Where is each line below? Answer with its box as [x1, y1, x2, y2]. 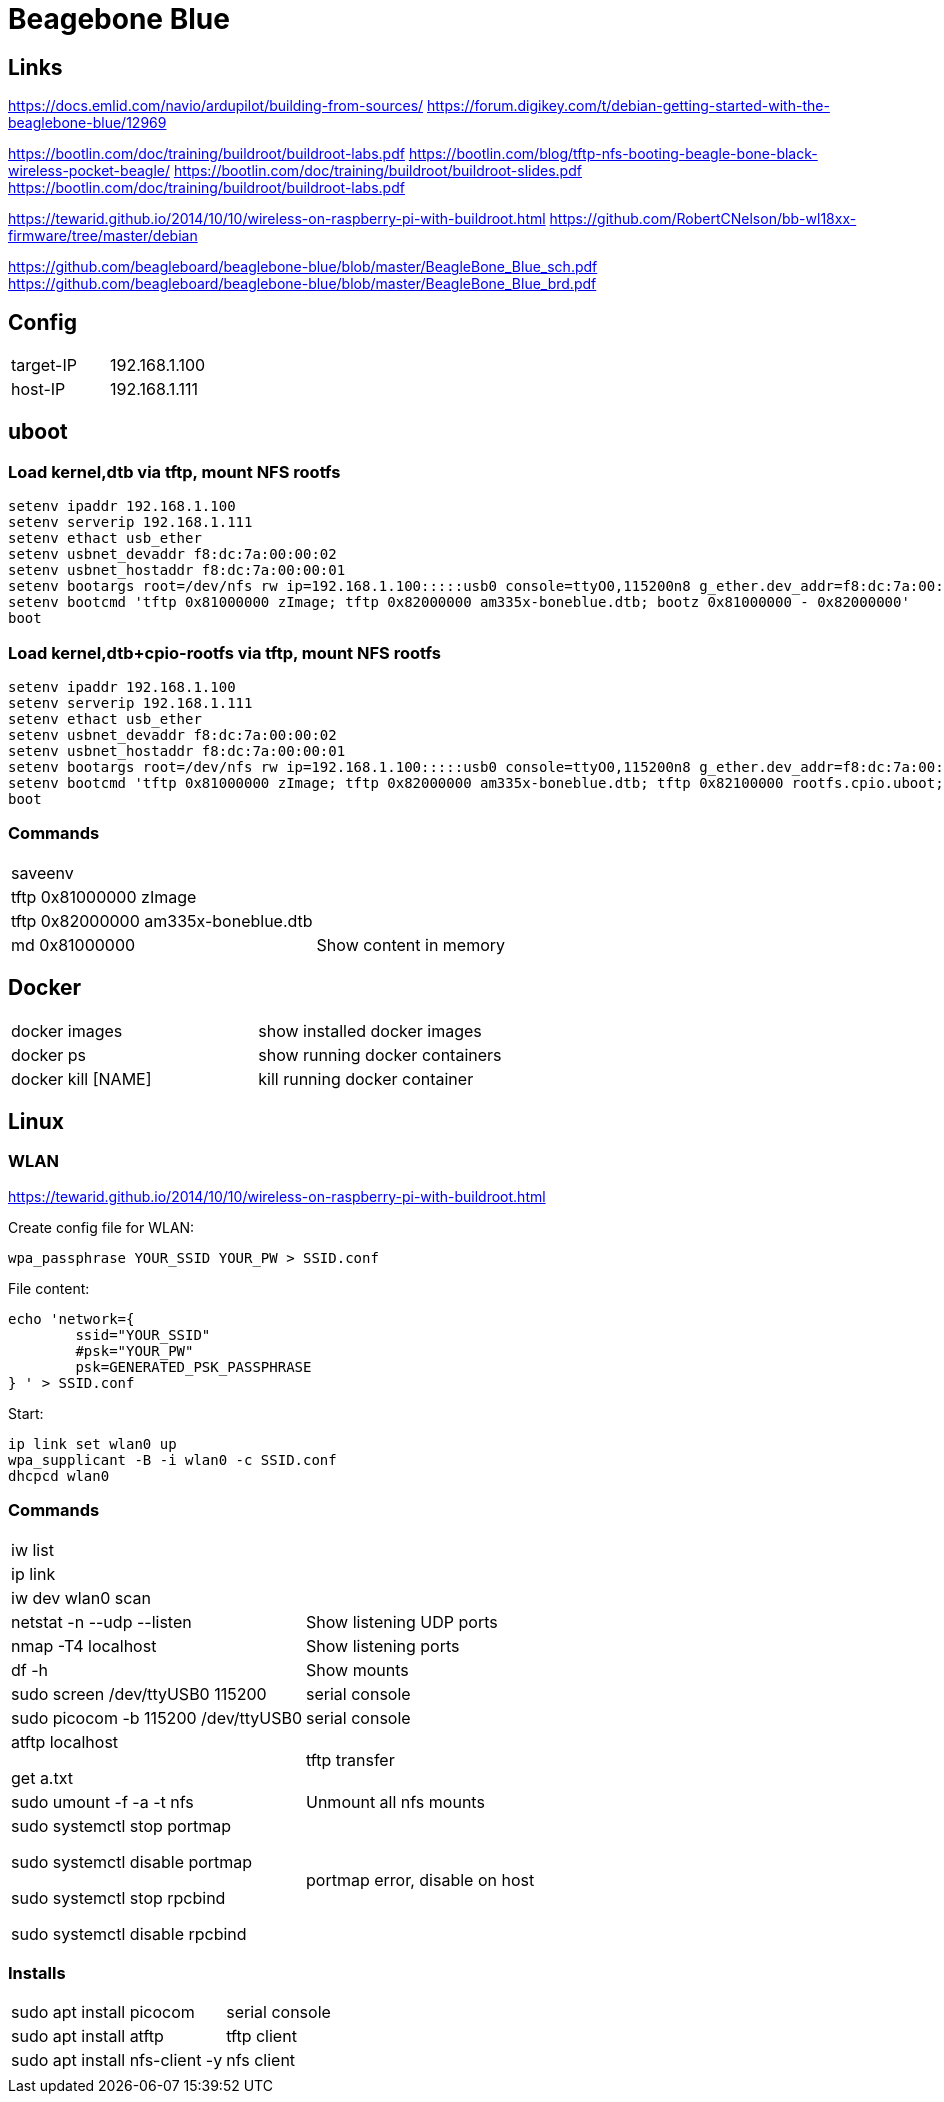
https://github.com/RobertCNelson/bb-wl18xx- [549, 210, 857, 228]
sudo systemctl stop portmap [11, 1815, 231, 1836]
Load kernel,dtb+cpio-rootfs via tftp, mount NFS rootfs [8, 642, 441, 663]
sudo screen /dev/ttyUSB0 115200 [11, 1683, 267, 1704]
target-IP [11, 355, 77, 376]
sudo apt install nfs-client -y [11, 2050, 223, 2071]
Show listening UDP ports [306, 1611, 498, 1632]
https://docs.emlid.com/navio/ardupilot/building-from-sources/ [8, 97, 424, 115]
